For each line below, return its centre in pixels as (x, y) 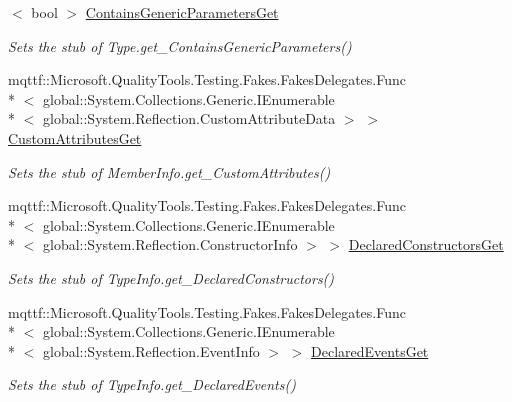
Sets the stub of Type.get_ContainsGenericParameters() (180, 45)
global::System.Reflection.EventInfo (151, 350)
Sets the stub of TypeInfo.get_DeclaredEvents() (152, 384)
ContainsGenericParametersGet (182, 12)
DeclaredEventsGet (370, 350)
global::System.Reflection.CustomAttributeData (189, 118)
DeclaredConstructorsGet (426, 244)
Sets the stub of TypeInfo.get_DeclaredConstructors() (171, 277)
